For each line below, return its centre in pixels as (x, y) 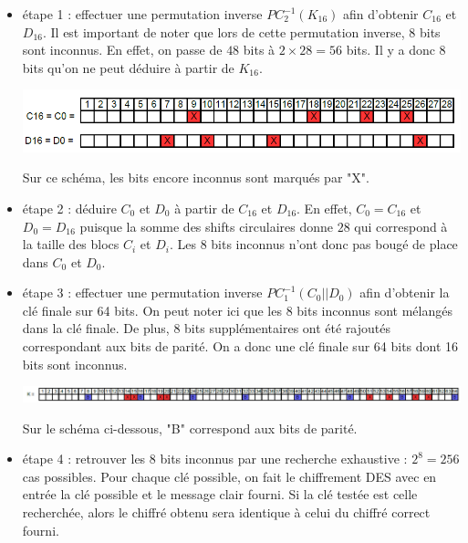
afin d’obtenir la (405, 292)
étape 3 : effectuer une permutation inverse (142, 292)
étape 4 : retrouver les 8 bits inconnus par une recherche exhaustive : (215, 459)
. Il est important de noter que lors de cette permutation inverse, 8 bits (241, 31)
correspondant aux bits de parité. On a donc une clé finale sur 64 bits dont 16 (240, 346)
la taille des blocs (71, 244)
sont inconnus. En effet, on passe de (122, 50)
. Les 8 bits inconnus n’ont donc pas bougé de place (313, 244)
